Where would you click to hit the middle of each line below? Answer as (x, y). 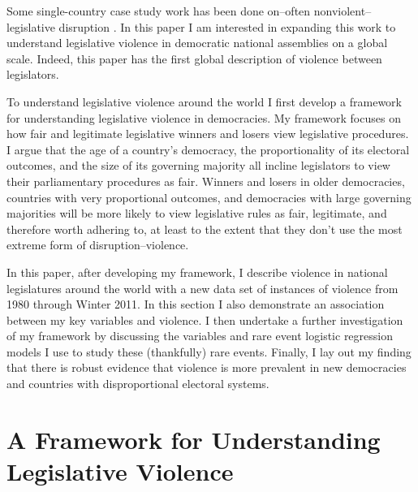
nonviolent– (343, 11)
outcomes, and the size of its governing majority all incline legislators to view (198, 165)
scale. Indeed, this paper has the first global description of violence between (194, 58)
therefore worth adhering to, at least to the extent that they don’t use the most (205, 229)
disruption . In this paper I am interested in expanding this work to (227, 26)
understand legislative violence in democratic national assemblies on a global (197, 43)
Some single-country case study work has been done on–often (159, 11)
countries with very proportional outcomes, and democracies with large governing (209, 197)
